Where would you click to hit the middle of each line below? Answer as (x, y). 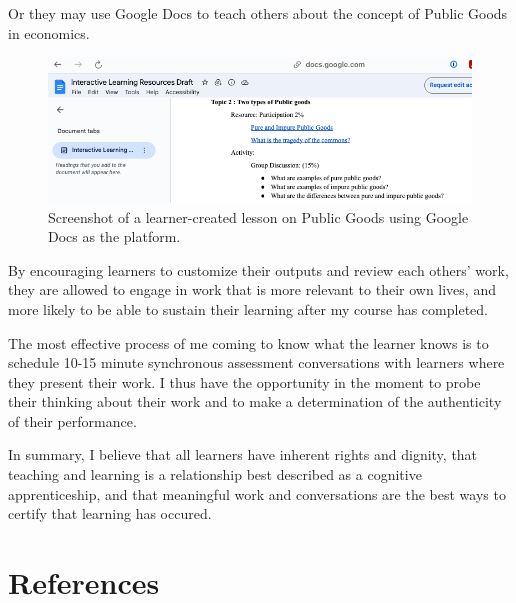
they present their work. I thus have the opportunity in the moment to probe (244, 381)
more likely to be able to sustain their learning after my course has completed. (248, 308)
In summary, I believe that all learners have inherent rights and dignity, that (243, 454)
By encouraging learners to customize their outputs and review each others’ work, (258, 269)
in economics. (49, 32)
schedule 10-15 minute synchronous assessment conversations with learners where (256, 362)
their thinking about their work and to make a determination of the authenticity (255, 401)
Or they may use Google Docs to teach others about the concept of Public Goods (258, 13)
